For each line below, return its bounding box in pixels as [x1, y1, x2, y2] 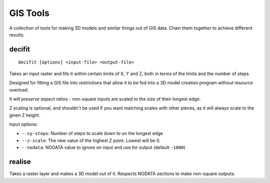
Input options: [9, 121, 38, 127]
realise [9, 157, 31, 166]
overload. [9, 86, 29, 92]
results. [9, 31, 25, 37]
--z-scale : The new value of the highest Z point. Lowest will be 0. [21, 137, 161, 143]
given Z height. [9, 112, 40, 118]
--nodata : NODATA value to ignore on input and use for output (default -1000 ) [21, 144, 186, 150]
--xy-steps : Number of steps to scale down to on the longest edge [21, 130, 163, 136]
